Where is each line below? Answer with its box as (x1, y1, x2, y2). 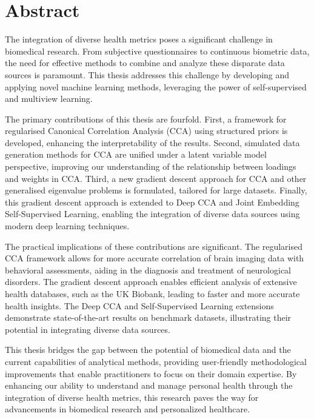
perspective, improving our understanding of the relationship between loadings (5, 160, 296, 173)
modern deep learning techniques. (5, 220, 130, 232)
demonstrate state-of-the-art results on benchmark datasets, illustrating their (5, 311, 292, 324)
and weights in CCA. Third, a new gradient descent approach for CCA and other (5, 172, 307, 184)
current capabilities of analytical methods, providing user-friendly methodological (5, 355, 307, 367)
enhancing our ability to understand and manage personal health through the (5, 379, 293, 392)
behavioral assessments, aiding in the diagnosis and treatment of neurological (5, 263, 291, 276)
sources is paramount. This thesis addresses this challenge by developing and (5, 68, 290, 81)
